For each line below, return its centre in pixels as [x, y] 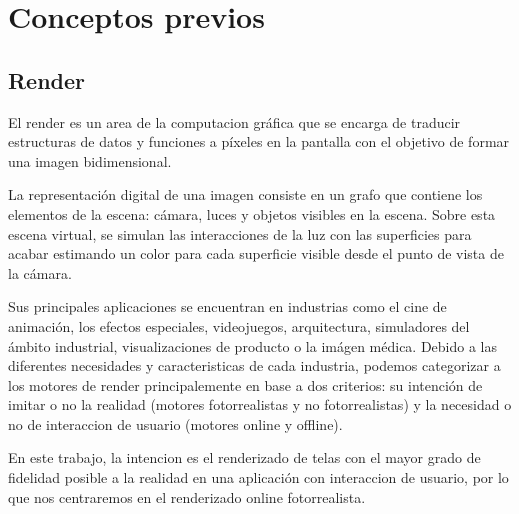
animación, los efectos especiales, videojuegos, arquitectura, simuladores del [239, 325]
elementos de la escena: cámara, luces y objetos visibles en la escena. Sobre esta [252, 213]
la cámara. [40, 272]
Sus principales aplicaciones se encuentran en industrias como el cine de [227, 306]
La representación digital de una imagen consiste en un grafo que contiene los [245, 194]
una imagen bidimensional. [90, 160]
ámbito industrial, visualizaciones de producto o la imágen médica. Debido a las [253, 345]
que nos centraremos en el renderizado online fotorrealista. [187, 496]
